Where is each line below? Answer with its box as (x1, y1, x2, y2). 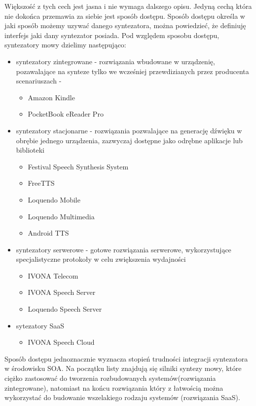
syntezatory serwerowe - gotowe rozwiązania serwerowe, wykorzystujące (16, 244, 231, 254)
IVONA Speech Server (28, 287, 96, 297)
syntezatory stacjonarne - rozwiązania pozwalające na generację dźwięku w (16, 125, 242, 135)
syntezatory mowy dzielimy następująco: (4, 40, 126, 50)
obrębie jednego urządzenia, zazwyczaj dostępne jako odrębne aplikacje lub (16, 135, 243, 145)
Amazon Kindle (28, 92, 75, 102)
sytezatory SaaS (16, 320, 65, 330)
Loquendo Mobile (28, 194, 80, 204)
